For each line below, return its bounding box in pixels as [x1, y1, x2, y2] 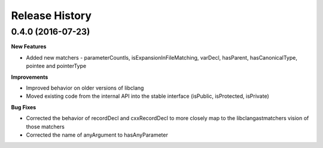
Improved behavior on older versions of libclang [26, 84, 144, 91]
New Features [11, 43, 47, 50]
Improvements [11, 73, 48, 81]
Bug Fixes [11, 103, 36, 110]
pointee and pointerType [26, 63, 87, 70]
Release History [11, 9, 92, 22]
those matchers [26, 123, 65, 130]
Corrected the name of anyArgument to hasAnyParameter [26, 131, 169, 138]
